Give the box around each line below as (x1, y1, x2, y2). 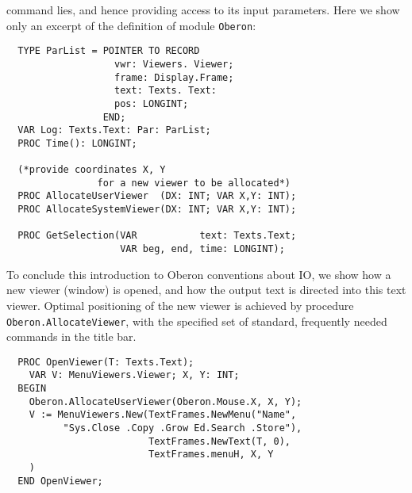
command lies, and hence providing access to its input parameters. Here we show (6, 2, 400, 17)
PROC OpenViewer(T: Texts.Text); (17, 356, 194, 368)
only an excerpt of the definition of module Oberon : (6, 17, 256, 33)
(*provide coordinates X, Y (17, 164, 166, 176)
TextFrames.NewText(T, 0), (148, 435, 291, 447)
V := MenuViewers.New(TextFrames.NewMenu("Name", (29, 409, 297, 421)
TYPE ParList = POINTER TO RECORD (17, 45, 200, 57)
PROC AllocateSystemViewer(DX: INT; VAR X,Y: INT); (17, 204, 297, 216)
